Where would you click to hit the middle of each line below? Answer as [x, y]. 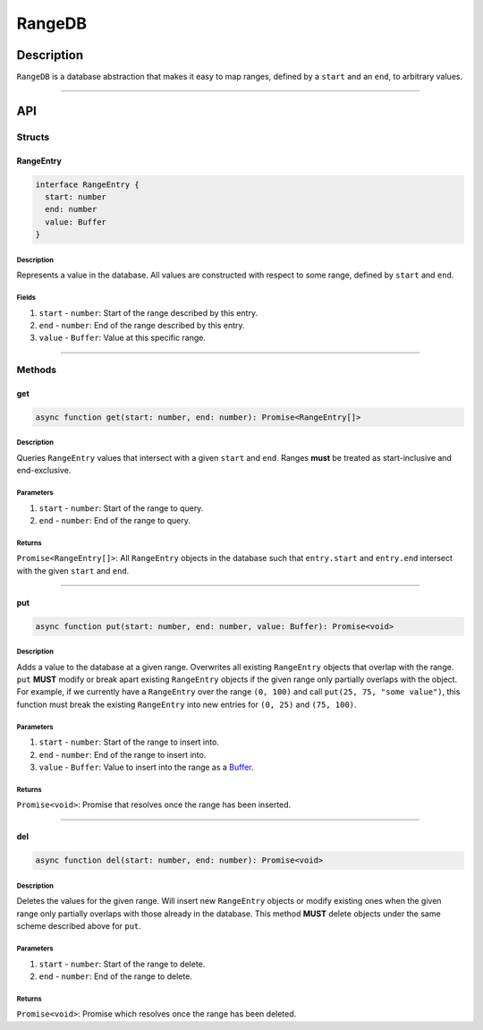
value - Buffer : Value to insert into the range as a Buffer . [146, 767]
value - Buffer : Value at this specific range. [122, 338]
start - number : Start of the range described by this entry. [148, 312]
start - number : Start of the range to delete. [122, 964]
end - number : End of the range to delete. [115, 976]
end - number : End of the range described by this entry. [142, 325]
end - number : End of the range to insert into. [123, 754]
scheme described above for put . [79, 926]
